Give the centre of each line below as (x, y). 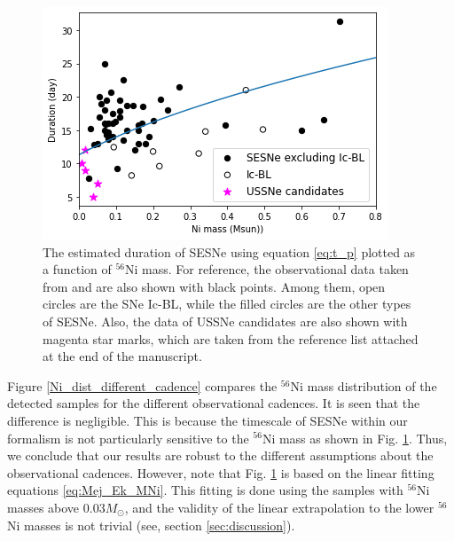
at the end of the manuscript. (122, 356)
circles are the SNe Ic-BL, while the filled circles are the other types (227, 304)
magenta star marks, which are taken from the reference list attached (231, 338)
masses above (43, 507)
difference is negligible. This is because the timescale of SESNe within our (207, 420)
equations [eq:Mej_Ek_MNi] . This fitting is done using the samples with (205, 490)
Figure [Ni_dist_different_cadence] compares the (142, 385)
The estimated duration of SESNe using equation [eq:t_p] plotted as (229, 251)
